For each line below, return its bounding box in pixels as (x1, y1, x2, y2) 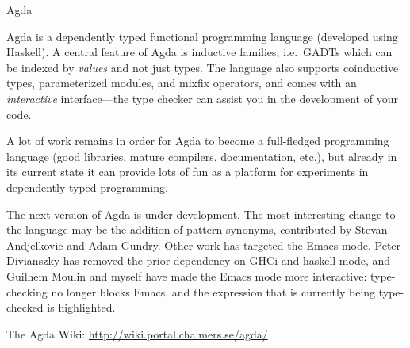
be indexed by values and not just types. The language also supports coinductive (6, 59, 399, 75)
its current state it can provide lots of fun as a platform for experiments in (6, 163, 369, 180)
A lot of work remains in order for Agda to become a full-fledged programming (6, 132, 389, 149)
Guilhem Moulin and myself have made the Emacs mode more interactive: (6, 267, 367, 284)
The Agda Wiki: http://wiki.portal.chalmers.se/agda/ (6, 325, 268, 342)
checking (6, 283, 48, 300)
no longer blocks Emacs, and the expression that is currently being (51, 283, 376, 300)
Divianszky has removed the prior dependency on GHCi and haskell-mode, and (6, 252, 391, 269)
